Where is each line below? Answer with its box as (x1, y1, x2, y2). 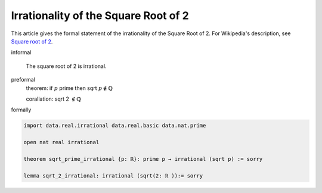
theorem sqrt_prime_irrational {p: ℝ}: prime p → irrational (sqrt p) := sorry (23, 155, 263, 162)
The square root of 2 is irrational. (26, 63, 107, 70)
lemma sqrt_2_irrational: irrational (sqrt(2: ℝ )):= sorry (23, 172, 203, 179)
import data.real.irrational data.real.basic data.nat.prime (23, 122, 206, 129)
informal (11, 49, 32, 56)
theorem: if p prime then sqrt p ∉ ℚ (26, 84, 113, 92)
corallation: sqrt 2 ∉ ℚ (26, 95, 82, 102)
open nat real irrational (23, 139, 100, 146)
